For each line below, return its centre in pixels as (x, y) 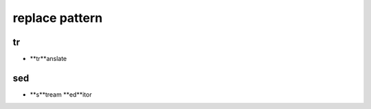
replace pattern (58, 18)
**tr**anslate (48, 59)
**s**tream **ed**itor (61, 94)
